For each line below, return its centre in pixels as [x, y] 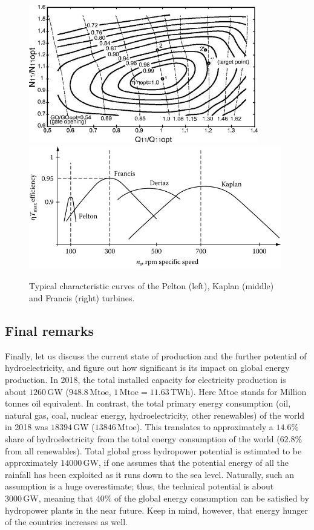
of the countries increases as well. [66, 522]
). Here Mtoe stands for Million [248, 391]
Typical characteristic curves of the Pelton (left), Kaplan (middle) [152, 286]
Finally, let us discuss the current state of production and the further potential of [156, 355]
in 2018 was [27, 427]
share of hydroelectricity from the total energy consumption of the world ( [142, 438]
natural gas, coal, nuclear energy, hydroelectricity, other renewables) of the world [155, 415]
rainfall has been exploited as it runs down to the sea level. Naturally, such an [150, 474]
